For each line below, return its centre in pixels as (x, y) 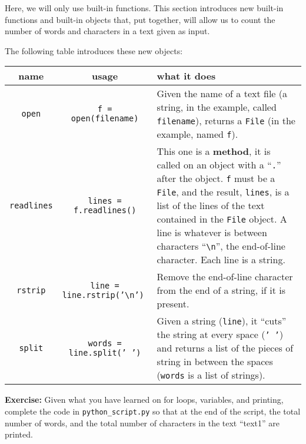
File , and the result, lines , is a (223, 192)
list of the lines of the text (211, 206)
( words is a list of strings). (211, 375)
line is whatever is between (212, 233)
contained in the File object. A (222, 219)
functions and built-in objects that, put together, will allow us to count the (140, 19)
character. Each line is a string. (221, 260)
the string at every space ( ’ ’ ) (220, 334)
